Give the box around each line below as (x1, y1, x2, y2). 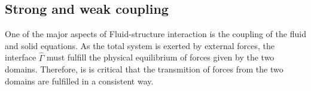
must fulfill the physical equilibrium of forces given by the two (47, 51, 275, 63)
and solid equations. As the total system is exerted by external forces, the (5, 39, 275, 51)
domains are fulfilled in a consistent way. (5, 74, 154, 87)
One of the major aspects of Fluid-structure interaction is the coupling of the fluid (5, 28, 306, 40)
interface (5, 51, 36, 63)
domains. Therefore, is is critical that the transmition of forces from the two (5, 63, 283, 75)
